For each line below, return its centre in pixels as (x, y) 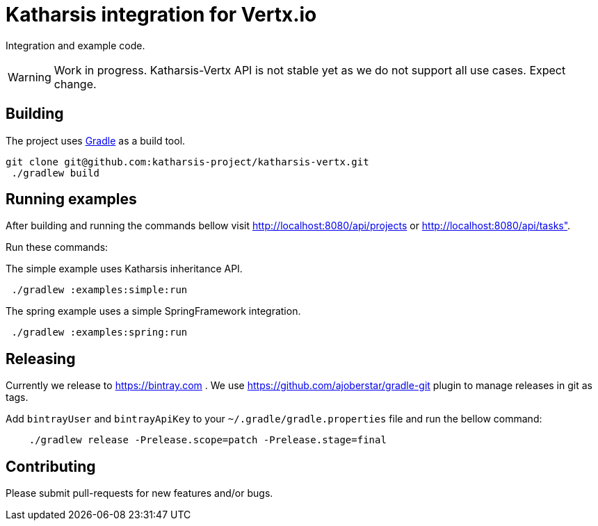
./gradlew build (55, 173)
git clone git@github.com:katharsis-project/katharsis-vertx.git (187, 162)
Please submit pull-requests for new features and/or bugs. (139, 493)
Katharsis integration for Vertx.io (161, 15)
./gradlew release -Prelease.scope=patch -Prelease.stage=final (208, 440)
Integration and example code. (75, 45)
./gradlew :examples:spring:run (99, 332)
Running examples (71, 199)
